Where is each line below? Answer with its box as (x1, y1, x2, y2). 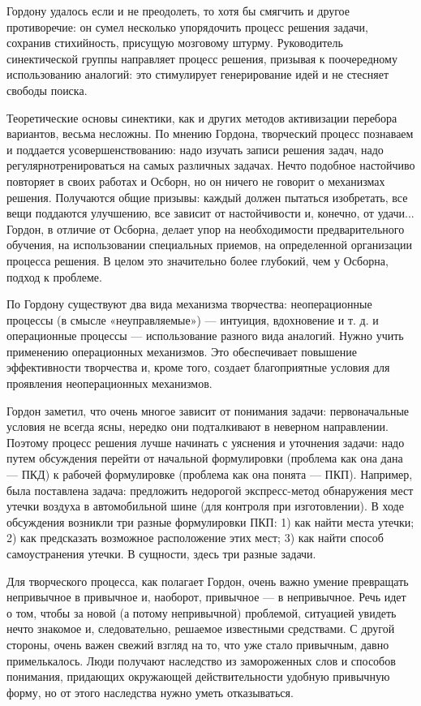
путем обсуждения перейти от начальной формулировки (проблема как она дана (6, 450, 403, 467)
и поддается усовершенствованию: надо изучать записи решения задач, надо (6, 140, 384, 157)
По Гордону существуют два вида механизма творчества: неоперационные (6, 295, 372, 312)
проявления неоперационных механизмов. (6, 375, 213, 392)
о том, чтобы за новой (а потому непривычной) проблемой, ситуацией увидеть (6, 604, 397, 621)
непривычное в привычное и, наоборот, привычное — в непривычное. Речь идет (6, 588, 406, 605)
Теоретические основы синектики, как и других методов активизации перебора (6, 109, 397, 126)
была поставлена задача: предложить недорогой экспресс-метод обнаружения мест (6, 481, 414, 498)
